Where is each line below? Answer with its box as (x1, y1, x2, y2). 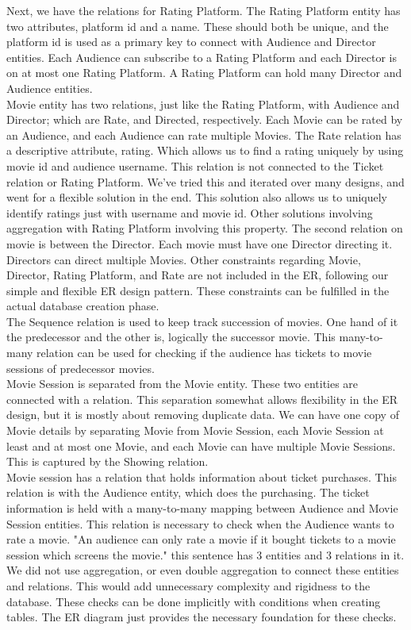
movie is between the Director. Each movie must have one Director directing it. (6, 235, 393, 252)
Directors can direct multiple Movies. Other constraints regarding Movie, (6, 251, 361, 267)
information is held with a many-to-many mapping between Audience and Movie (6, 500, 398, 516)
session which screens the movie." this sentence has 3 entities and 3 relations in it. (6, 546, 405, 563)
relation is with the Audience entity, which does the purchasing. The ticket (6, 484, 370, 501)
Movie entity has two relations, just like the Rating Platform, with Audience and (6, 95, 400, 112)
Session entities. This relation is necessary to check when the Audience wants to (6, 515, 394, 532)
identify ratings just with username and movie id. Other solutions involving (6, 204, 373, 221)
